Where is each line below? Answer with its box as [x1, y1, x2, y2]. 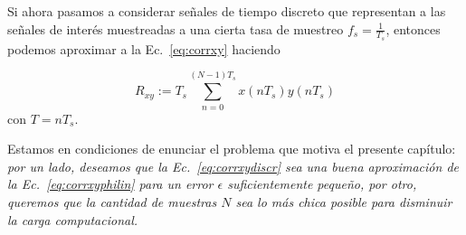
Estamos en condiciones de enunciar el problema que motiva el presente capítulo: [7, 139, 456, 158]
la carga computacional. [7, 210, 138, 229]
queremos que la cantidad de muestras [7, 192, 217, 211]
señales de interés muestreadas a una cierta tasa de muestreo [7, 19, 344, 38]
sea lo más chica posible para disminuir [235, 192, 452, 211]
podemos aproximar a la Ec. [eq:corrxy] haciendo [7, 39, 281, 58]
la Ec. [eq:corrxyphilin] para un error [7, 174, 214, 193]
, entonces [385, 19, 441, 38]
